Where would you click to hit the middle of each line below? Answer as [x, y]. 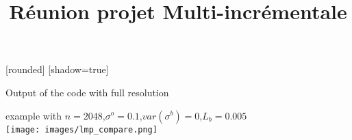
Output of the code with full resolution [87, 92]
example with [34, 115]
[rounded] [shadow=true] [57, 69]
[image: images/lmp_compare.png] [81, 129]
